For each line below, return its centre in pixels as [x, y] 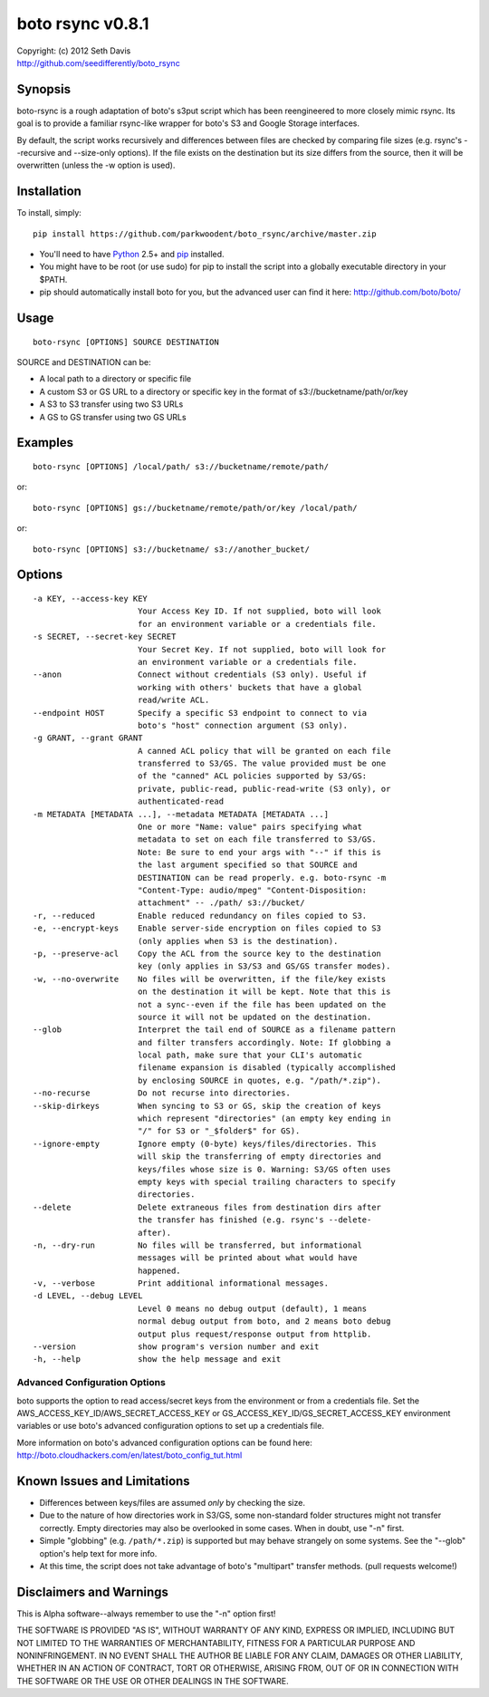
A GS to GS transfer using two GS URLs [113, 417]
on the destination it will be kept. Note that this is [264, 992]
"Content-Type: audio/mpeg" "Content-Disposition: [252, 890]
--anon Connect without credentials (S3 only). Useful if [200, 675]
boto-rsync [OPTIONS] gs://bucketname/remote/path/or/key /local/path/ [195, 508]
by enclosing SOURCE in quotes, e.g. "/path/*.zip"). [259, 1080]
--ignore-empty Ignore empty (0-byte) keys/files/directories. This [205, 1143]
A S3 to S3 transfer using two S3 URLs [111, 404]
